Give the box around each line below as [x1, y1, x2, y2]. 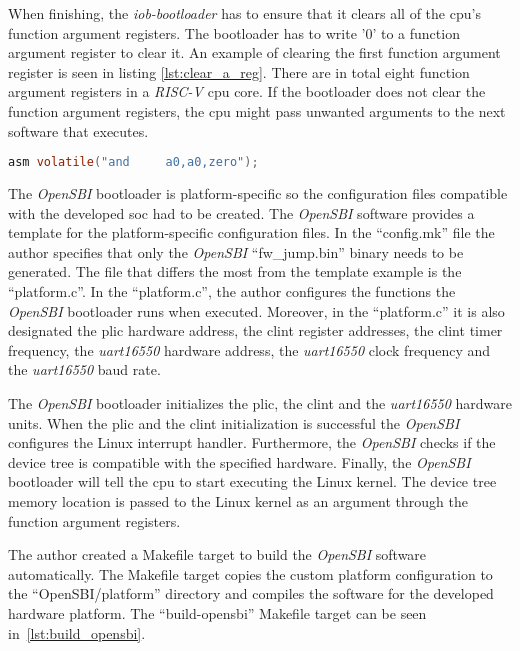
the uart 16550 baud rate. [8, 359, 161, 380]
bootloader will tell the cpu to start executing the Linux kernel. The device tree [8, 471, 497, 492]
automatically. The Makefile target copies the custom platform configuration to [8, 563, 493, 584]
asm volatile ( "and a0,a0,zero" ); [8, 155, 259, 170]
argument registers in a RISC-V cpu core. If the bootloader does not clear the [8, 81, 486, 102]
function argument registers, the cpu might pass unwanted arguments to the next [8, 100, 506, 121]
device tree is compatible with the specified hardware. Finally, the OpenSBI [8, 451, 471, 472]
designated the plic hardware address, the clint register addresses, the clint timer [8, 320, 503, 341]
